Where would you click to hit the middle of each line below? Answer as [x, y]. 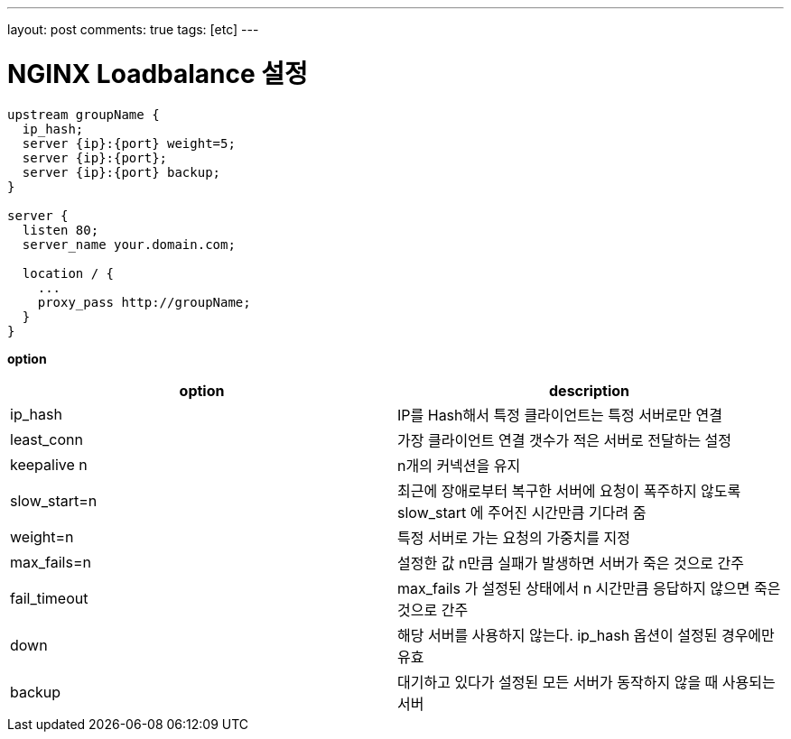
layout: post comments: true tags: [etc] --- [133, 29]
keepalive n [49, 464]
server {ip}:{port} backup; [121, 172]
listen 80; [60, 230]
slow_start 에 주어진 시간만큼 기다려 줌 [522, 512]
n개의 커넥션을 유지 [459, 465]
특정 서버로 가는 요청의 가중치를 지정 [514, 537]
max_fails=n [51, 562]
